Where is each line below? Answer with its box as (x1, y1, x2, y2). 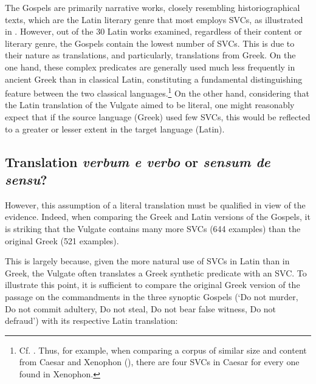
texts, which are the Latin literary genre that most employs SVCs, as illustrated (5, 13, 303, 26)
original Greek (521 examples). (5, 234, 119, 247)
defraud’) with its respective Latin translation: (5, 314, 178, 327)
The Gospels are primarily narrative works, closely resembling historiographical (5, 1, 300, 13)
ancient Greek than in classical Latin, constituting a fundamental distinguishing (5, 72, 303, 85)
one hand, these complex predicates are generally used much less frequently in (5, 60, 295, 73)
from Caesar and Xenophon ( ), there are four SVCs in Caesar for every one (19, 355, 300, 368)
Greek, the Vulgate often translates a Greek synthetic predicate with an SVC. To (5, 266, 307, 279)
